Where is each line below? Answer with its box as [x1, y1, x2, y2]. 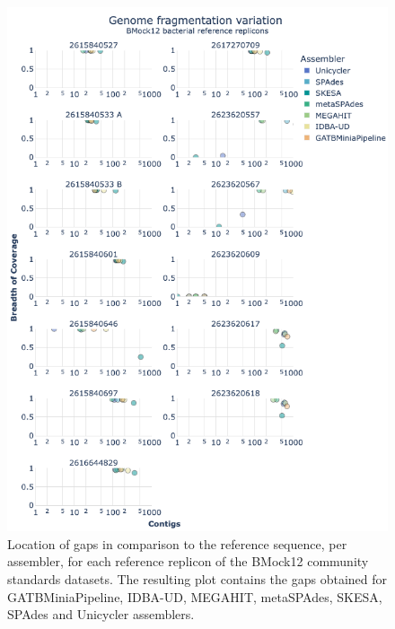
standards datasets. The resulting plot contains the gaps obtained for [7, 569, 388, 588]
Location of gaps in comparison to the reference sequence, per [7, 534, 347, 553]
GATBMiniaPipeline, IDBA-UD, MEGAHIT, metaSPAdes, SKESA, [7, 587, 382, 606]
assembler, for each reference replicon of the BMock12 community [7, 552, 369, 571]
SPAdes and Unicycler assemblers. [7, 605, 195, 624]
